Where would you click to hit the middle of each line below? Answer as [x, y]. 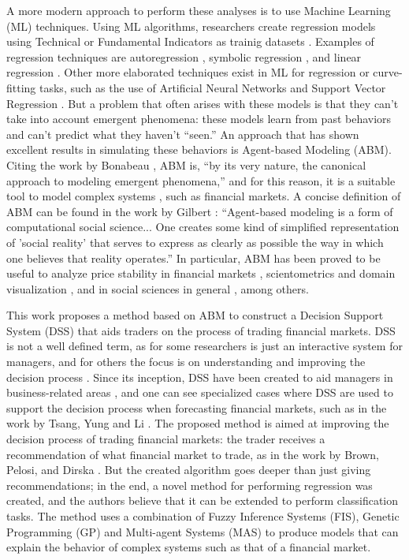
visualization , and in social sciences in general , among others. [158, 288]
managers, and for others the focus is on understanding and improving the [186, 362]
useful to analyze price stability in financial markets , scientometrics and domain [201, 273]
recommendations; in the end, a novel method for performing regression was [190, 485]
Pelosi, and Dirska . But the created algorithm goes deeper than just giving [189, 470]
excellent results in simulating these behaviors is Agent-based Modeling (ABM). [199, 149]
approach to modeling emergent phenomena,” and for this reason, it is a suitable [201, 180]
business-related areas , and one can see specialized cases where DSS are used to [200, 392]
